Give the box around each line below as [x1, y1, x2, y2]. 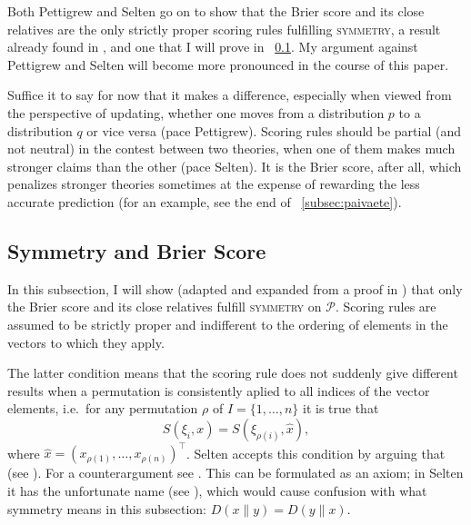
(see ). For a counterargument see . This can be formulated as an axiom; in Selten [7, 463, 464, 482]
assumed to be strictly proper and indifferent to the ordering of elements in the [7, 314, 448, 333]
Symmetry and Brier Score [7, 236, 266, 264]
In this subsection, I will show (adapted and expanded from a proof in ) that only [7, 279, 463, 298]
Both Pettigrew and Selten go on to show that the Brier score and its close [7, 2, 425, 20]
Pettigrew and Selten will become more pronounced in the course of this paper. [7, 54, 449, 74]
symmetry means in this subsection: [7, 499, 206, 518]
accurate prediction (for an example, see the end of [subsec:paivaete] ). [7, 192, 402, 211]
